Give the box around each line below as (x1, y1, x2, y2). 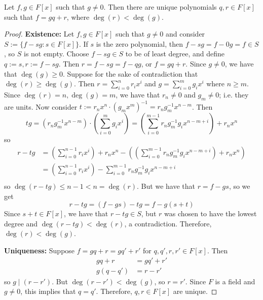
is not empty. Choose (23, 48, 89, 59)
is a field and (215, 276, 255, 286)
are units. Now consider (4, 101, 78, 112)
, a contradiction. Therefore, (124, 218, 212, 228)
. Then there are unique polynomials (103, 2, 217, 12)
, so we (229, 180, 250, 191)
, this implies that (20, 286, 76, 296)
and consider (165, 28, 205, 39)
